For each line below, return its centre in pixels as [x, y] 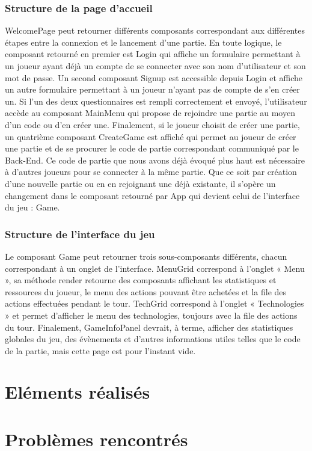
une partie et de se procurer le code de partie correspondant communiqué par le [152, 148]
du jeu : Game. [32, 207]
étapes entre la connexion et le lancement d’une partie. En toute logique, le [143, 42]
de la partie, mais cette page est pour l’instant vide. [100, 350]
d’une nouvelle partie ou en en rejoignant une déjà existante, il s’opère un [140, 183]
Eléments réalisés [78, 392]
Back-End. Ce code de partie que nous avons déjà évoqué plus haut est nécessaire [155, 160]
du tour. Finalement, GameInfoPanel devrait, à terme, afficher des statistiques [149, 327]
